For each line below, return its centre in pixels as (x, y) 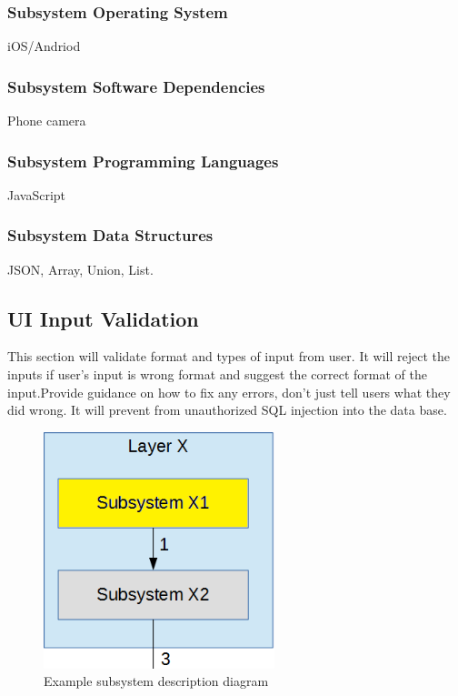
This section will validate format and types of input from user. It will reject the (229, 356)
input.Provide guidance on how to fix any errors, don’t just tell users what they (229, 392)
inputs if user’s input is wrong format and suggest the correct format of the (217, 374)
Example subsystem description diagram (156, 681)
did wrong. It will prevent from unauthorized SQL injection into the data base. (227, 410)
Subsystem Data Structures (110, 235)
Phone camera (47, 121)
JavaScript (37, 194)
